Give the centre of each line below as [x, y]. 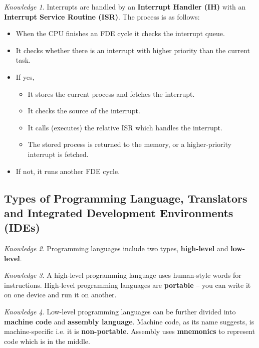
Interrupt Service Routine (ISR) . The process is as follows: [102, 16]
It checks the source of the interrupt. [84, 111]
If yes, [25, 76]
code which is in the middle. [47, 341]
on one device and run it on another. [60, 295]
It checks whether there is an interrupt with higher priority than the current [133, 50]
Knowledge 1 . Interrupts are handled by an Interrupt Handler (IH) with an [125, 7]
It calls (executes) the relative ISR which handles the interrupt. [125, 127]
